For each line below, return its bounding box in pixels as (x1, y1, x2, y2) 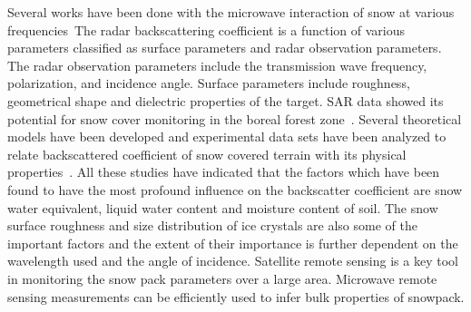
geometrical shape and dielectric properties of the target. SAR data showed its (7, 91, 444, 110)
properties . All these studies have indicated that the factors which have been (7, 162, 440, 181)
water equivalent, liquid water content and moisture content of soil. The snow (7, 198, 438, 217)
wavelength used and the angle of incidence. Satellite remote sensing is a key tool (7, 251, 458, 270)
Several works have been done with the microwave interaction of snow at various (7, 3, 455, 21)
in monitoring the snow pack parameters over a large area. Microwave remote (7, 268, 437, 288)
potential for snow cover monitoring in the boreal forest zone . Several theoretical (7, 109, 462, 128)
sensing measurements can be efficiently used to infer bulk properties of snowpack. (7, 287, 465, 306)
